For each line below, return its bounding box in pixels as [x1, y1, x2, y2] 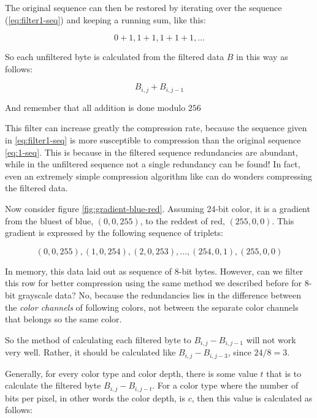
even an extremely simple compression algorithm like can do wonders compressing [5, 169, 313, 182]
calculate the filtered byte [5, 379, 101, 392]
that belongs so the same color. [5, 313, 122, 325]
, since [227, 346, 251, 359]
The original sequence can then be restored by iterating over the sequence [5, 1, 282, 13]
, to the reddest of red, [140, 214, 225, 227]
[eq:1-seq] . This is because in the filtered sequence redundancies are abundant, [5, 145, 298, 158]
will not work [246, 333, 296, 346]
